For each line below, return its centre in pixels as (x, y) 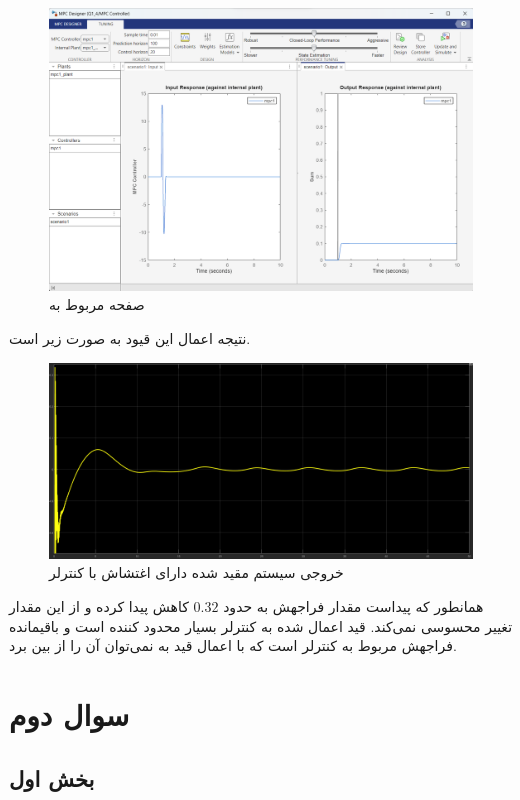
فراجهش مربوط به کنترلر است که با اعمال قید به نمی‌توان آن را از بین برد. (233, 645)
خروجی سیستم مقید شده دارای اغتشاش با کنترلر (196, 572)
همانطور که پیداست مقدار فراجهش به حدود (353, 606)
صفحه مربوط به (97, 304)
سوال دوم (69, 714)
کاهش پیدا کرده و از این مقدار (99, 606)
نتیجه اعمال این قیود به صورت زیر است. (130, 337)
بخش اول (52, 777)
